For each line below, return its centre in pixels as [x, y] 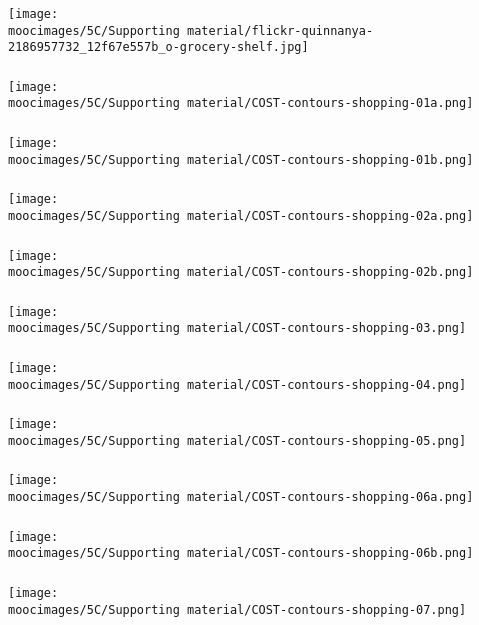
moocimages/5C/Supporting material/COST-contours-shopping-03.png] [237, 328]
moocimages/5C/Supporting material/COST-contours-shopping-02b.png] [241, 272]
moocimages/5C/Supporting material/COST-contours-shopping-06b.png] [241, 553]
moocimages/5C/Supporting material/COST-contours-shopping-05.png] [237, 440]
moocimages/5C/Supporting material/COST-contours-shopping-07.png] [237, 609]
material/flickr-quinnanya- [280, 30]
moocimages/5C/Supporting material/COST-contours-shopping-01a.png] [241, 103]
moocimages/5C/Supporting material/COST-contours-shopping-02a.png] [241, 215]
